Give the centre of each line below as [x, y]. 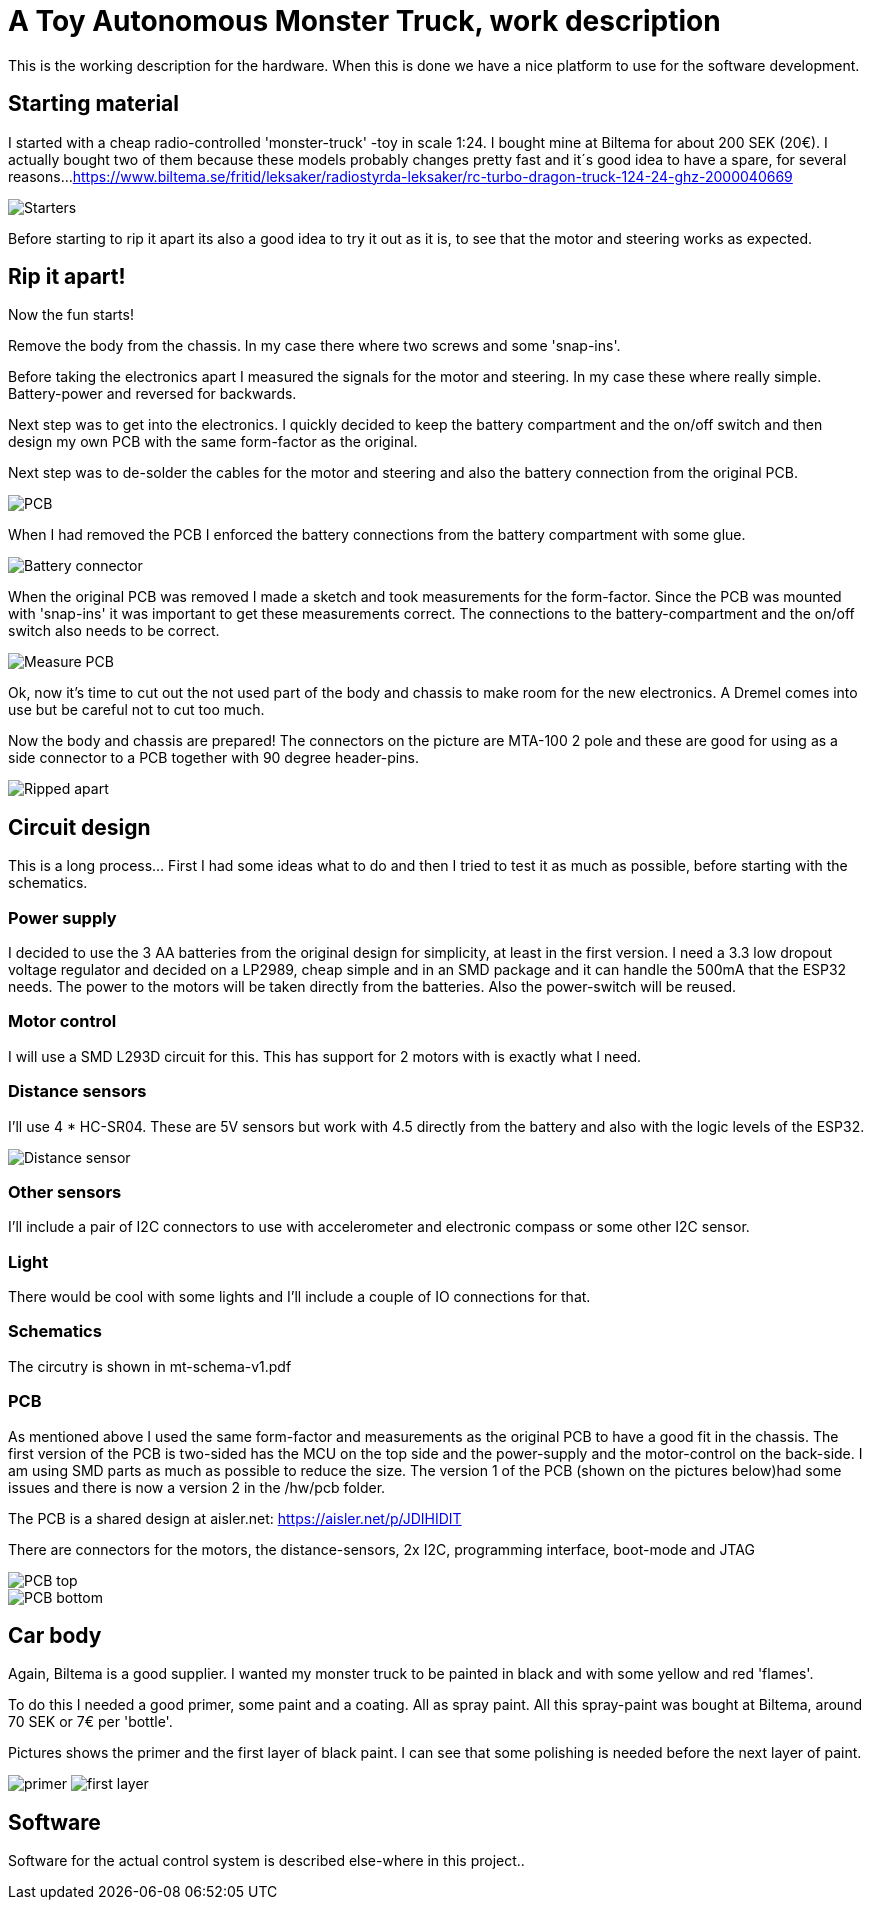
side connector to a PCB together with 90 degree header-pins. [213, 758]
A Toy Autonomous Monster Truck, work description [364, 21]
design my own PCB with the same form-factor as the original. [213, 442]
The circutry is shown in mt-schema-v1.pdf [150, 1366]
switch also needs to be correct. [114, 631]
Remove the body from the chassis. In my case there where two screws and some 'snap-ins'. [314, 346]
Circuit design [79, 827]
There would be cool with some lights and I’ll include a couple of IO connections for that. [299, 1297]
